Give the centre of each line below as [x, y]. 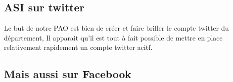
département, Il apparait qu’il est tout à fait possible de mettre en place [113, 37]
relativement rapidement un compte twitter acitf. [78, 47]
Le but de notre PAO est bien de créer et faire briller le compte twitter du [116, 28]
